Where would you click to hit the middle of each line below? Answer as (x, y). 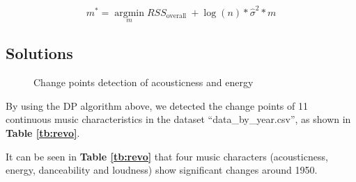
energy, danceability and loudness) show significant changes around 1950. (162, 170)
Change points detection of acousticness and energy (144, 82)
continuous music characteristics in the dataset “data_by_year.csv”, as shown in (178, 119)
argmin (130, 13)
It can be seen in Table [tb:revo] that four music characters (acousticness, (167, 156)
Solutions (39, 53)
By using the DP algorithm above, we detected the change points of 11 (157, 105)
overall (176, 16)
